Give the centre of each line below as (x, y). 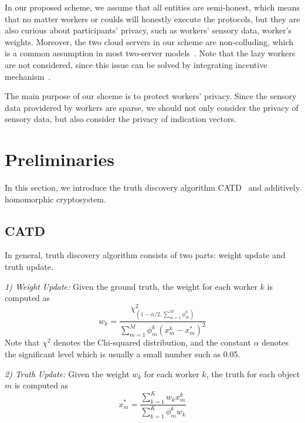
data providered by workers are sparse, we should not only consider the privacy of (152, 107)
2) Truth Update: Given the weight (67, 373)
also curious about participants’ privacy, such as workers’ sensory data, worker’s (148, 30)
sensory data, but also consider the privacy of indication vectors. (121, 119)
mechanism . (28, 76)
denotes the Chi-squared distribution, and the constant (152, 342)
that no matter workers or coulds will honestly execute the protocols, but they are (152, 18)
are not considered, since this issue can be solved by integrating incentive (136, 64)
